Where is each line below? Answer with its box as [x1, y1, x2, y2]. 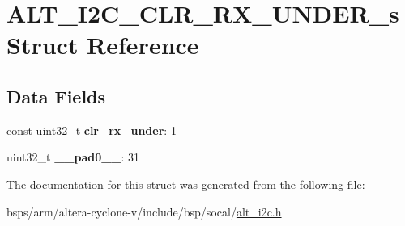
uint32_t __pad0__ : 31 [6, 149, 140, 165]
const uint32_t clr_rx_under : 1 [6, 121, 177, 138]
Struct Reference [6, 28, 199, 61]
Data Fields [6, 83, 106, 108]
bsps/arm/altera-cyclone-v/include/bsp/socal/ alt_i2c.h [6, 203, 282, 220]
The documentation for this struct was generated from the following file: [6, 175, 365, 192]
